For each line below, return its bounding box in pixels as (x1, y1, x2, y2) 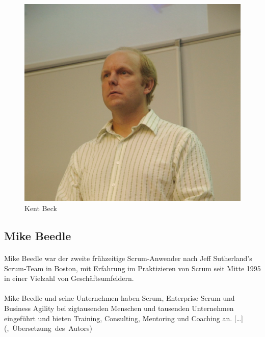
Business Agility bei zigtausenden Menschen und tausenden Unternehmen (4, 302, 234, 313)
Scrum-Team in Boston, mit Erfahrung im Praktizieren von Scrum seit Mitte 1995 (4, 263, 261, 273)
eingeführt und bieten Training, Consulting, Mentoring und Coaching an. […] (4, 313, 243, 323)
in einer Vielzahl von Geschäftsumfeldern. (4, 273, 134, 283)
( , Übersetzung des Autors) (4, 323, 92, 333)
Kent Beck (24, 203, 57, 214)
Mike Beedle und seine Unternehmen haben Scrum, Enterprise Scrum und (4, 293, 235, 303)
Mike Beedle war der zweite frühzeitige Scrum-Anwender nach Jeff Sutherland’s (4, 253, 252, 263)
